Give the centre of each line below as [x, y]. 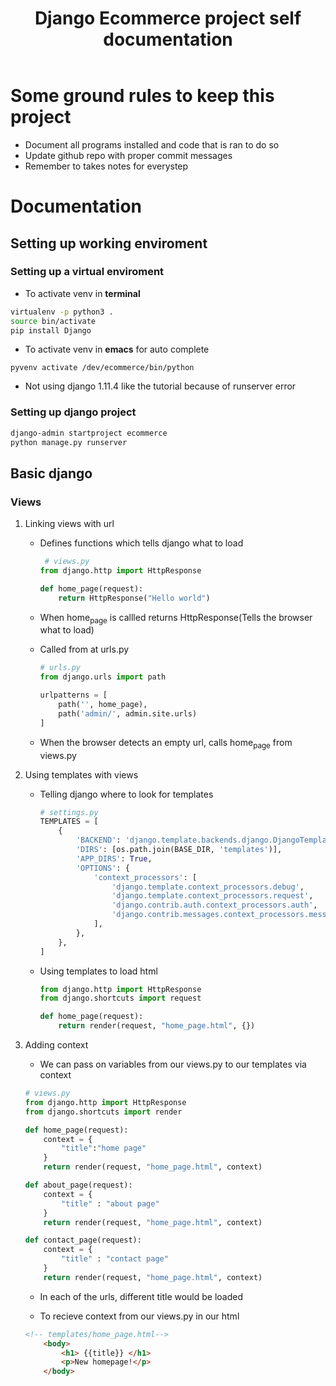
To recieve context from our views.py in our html [139, 1316]
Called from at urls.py [84, 649]
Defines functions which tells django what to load [141, 543]
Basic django [51, 473]
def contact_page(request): [83, 1240]
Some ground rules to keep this [142, 96]
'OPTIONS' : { [102, 868]
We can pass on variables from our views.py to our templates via [173, 1064]
